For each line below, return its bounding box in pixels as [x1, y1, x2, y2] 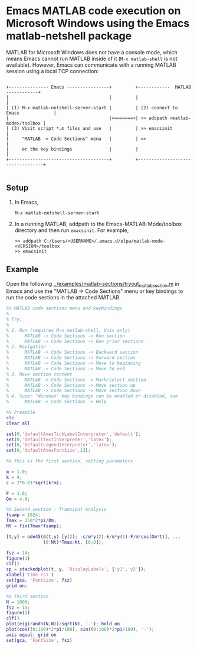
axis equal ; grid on [6, 632, 57, 638]
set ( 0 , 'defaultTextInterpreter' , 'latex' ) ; [6, 436, 112, 442]
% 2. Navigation [6, 344, 46, 350]
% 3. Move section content [6, 371, 73, 377]
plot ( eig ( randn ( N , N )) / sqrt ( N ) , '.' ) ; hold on [6, 621, 120, 627]
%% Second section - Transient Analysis [6, 507, 107, 513]
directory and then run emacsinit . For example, [14, 226, 129, 234]
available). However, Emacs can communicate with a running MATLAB [6, 61, 176, 69]
